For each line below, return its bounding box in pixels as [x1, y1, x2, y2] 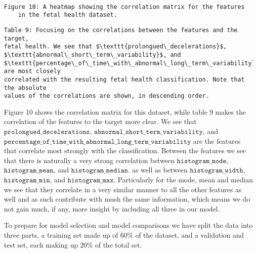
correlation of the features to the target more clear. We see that [4, 116, 197, 126]
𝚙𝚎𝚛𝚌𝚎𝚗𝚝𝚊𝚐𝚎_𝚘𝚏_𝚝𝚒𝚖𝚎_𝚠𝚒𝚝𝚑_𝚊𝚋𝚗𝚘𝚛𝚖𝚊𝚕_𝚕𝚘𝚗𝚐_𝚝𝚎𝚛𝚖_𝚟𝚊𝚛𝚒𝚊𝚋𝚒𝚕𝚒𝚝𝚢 [4, 138, 191, 145]
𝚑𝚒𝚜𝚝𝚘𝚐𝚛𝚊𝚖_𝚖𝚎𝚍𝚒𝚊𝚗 [71, 167, 128, 174]
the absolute [4, 84, 46, 91]
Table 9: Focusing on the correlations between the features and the [4, 26, 238, 34]
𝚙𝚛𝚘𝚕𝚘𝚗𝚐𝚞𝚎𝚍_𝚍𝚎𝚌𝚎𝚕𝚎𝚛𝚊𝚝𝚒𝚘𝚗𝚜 [4, 128, 90, 135]
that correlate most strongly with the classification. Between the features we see [4, 145, 246, 156]
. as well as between [128, 165, 188, 175]
